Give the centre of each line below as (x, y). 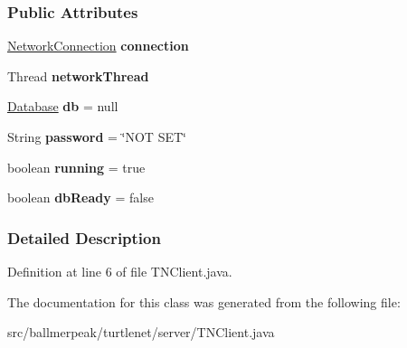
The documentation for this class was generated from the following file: (204, 301)
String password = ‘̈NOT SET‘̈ (97, 136)
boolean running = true (76, 167)
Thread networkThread (78, 75)
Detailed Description (84, 237)
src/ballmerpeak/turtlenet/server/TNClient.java (141, 332)
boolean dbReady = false (80, 198)
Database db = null (63, 106)
